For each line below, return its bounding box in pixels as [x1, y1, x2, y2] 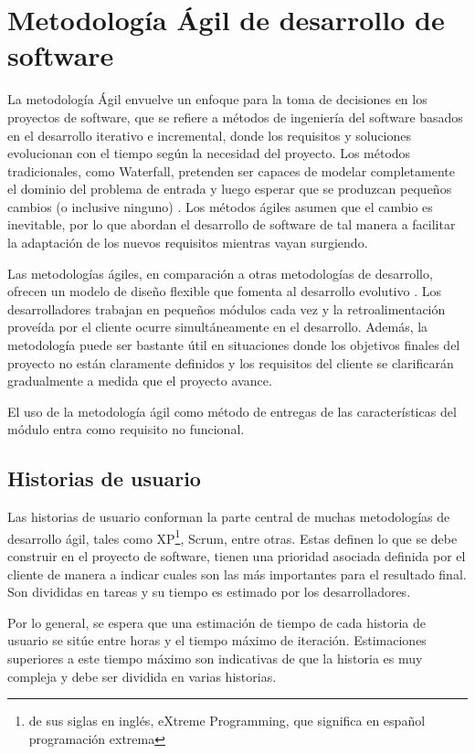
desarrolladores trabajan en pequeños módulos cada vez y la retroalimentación [7, 299, 446, 318]
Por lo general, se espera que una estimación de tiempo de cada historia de [7, 612, 426, 632]
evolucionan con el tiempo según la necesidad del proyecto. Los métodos [7, 143, 411, 163]
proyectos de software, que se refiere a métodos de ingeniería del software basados [7, 107, 463, 126]
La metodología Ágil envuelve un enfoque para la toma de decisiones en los [7, 90, 427, 109]
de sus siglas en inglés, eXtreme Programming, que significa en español [28, 711, 426, 730]
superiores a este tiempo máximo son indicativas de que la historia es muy [7, 649, 423, 668]
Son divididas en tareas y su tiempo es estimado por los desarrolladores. [7, 582, 411, 601]
